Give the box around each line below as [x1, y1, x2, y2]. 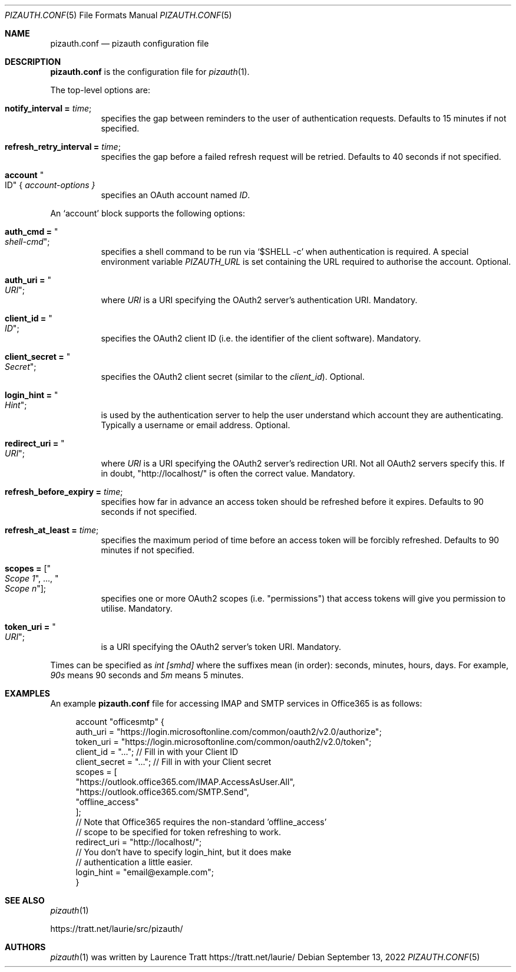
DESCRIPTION [5, 57, 61, 67]
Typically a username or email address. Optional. [101, 420, 290, 430]
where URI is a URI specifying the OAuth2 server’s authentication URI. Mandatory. [101, 295, 418, 305]
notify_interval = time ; [5, 103, 92, 113]
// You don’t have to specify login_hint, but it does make [75, 847, 292, 857]
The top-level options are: [50, 85, 151, 95]
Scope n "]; [5, 583, 47, 593]
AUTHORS [5, 942, 46, 952]
